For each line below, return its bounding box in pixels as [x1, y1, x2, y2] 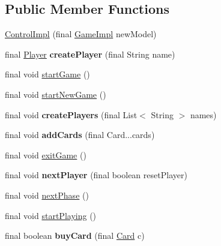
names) [190, 108, 217, 121]
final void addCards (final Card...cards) [5, 128, 155, 141]
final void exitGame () [5, 148, 86, 161]
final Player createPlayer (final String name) [5, 47, 175, 60]
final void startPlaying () [5, 209, 97, 221]
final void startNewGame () [5, 88, 106, 100]
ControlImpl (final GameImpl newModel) [5, 28, 157, 40]
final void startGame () [5, 68, 90, 80]
